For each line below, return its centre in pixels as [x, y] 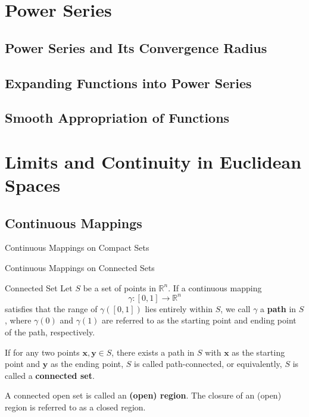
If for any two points [42, 352]
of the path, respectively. [50, 332]
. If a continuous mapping [215, 287]
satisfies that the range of [51, 308]
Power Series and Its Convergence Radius [136, 47]
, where [18, 320]
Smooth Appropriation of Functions [117, 118]
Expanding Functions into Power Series [128, 83]
